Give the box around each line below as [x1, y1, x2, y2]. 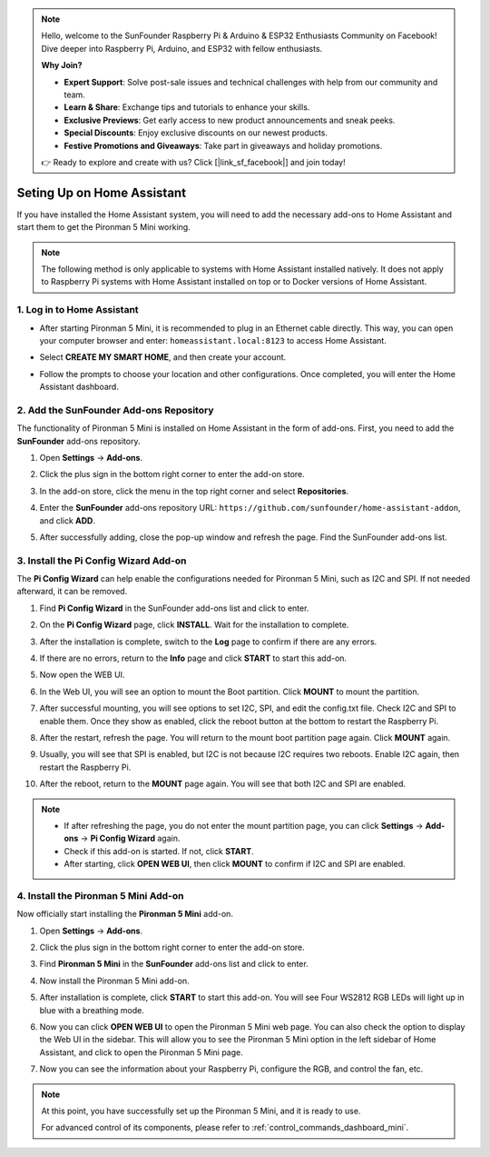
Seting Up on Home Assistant [16, 185, 186, 200]
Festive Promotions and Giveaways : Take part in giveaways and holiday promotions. [64, 140, 383, 151]
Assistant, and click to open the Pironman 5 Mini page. [39, 1046, 244, 1058]
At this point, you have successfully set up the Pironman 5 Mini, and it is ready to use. [41, 1105, 361, 1116]
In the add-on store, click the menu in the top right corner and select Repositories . [39, 485, 349, 496]
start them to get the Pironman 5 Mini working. [16, 222, 191, 233]
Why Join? [41, 60, 83, 71]
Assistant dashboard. [39, 382, 120, 393]
